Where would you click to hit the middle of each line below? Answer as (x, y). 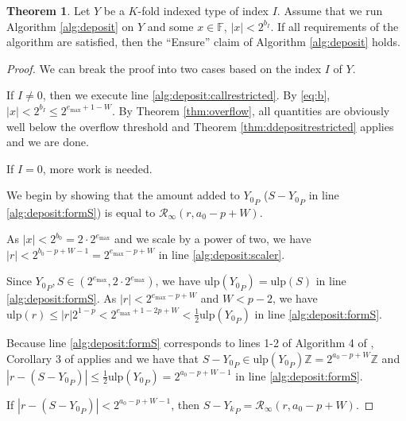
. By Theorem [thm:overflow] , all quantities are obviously (251, 110)
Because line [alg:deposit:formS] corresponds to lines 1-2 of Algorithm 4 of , (190, 342)
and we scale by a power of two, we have (213, 239)
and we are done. (48, 142)
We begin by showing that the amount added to (123, 195)
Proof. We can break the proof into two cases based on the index (164, 68)
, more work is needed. (97, 168)
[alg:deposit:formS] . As (62, 298)
